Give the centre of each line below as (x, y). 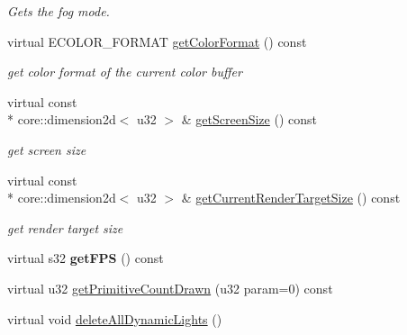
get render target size (65, 227)
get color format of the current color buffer (125, 72)
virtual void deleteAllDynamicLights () (115, 318)
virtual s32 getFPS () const (86, 258)
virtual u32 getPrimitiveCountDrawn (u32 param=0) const (170, 288)
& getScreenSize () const (249, 119)
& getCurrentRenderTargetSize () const (291, 198)
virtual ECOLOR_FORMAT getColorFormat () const (157, 41)
